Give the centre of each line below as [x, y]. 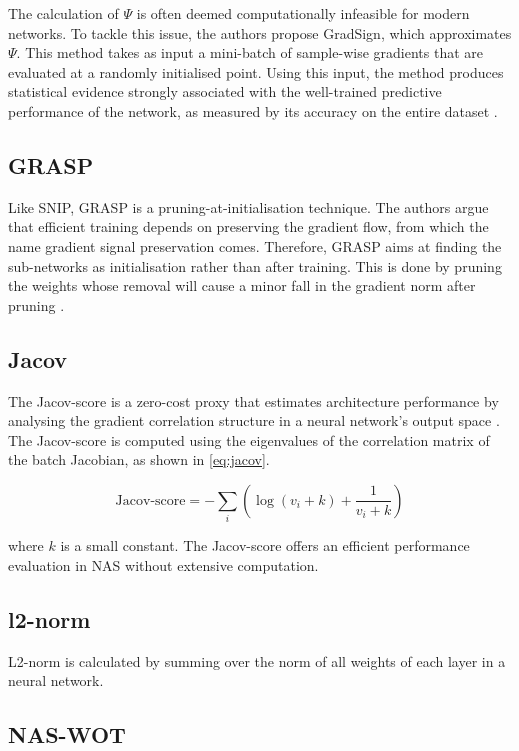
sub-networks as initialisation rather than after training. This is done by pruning [255, 265]
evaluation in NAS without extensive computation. [163, 564]
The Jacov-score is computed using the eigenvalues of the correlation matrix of [249, 439]
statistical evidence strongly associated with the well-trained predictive [225, 91]
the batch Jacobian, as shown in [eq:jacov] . [139, 459]
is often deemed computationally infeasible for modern [303, 13]
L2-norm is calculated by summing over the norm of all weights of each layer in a [257, 660]
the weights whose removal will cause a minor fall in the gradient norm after [242, 285]
